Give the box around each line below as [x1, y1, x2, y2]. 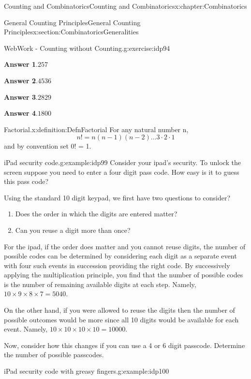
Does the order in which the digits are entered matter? [15, 209, 177, 219]
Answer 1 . [4, 59, 38, 69]
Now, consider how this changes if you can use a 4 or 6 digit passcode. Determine [4, 340, 245, 350]
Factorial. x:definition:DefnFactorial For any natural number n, [4, 124, 189, 134]
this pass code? [4, 176, 48, 186]
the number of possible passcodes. [4, 349, 104, 360]
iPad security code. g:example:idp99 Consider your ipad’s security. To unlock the [4, 157, 241, 167]
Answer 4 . [4, 108, 38, 118]
